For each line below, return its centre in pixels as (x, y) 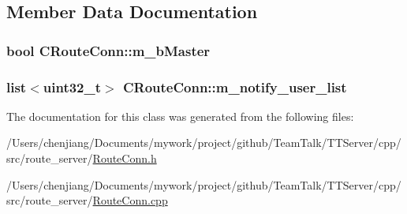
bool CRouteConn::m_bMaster (108, 50)
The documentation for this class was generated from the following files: (180, 116)
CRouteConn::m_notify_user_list (235, 86)
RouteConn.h (125, 158)
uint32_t (72, 86)
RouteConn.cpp (130, 200)
